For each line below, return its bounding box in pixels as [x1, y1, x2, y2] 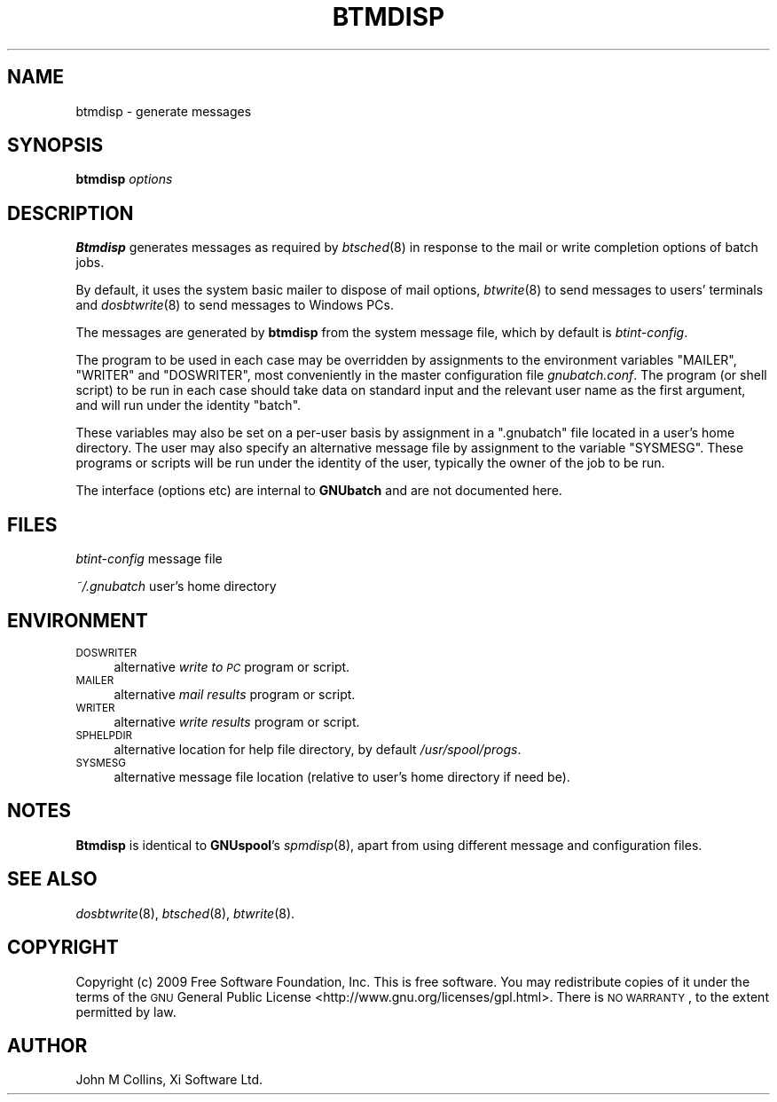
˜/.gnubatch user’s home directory [75, 579, 277, 594]
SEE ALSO [7, 868, 98, 891]
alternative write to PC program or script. [114, 658, 350, 674]
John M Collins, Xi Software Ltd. [75, 1072, 263, 1088]
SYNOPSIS [7, 134, 104, 157]
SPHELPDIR [75, 728, 133, 742]
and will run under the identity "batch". [75, 398, 302, 413]
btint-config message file [75, 551, 223, 567]
